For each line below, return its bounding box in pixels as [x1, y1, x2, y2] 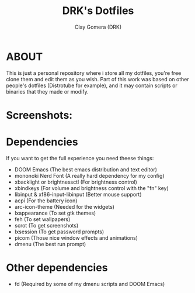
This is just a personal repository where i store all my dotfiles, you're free [6, 69, 182, 77]
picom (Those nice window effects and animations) [14, 234, 138, 241]
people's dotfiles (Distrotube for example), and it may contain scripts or [6, 82, 178, 89]
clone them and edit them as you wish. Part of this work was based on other [6, 75, 189, 82]
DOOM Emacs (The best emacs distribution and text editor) [14, 166, 158, 173]
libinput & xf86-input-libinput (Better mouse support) [14, 191, 142, 198]
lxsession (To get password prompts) [14, 228, 105, 235]
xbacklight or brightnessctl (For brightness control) [14, 178, 137, 185]
